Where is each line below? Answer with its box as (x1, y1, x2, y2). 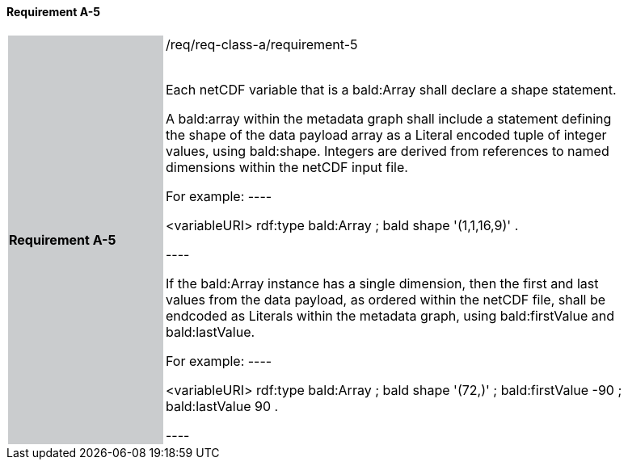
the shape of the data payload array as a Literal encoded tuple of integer (166, 126, 607, 143)
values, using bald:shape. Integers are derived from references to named (166, 142, 609, 159)
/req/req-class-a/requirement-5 (166, 36, 358, 52)
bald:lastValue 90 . (166, 397, 279, 414)
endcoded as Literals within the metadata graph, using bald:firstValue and (166, 307, 614, 324)
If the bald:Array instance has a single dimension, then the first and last (166, 275, 599, 292)
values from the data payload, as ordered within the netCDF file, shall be (166, 291, 606, 308)
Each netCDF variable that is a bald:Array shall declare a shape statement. (166, 81, 617, 98)
